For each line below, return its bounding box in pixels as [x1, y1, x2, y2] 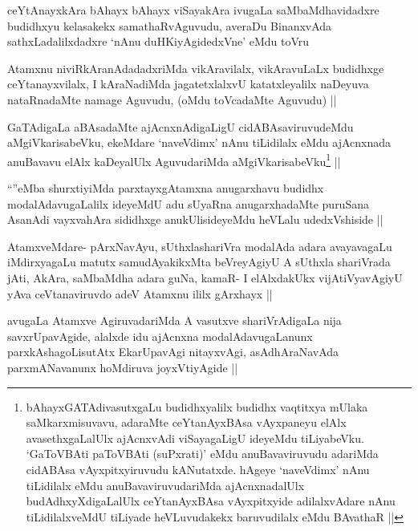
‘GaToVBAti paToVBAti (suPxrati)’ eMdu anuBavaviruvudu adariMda [26, 445, 379, 462]
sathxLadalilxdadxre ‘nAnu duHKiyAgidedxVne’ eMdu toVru [7, 33, 310, 50]
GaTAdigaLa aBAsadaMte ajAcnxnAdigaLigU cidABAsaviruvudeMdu [7, 118, 354, 135]
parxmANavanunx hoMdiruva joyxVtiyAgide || [7, 359, 238, 375]
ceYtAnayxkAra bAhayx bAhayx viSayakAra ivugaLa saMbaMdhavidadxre [7, 2, 379, 18]
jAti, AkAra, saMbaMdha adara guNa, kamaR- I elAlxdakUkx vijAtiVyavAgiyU [7, 269, 403, 286]
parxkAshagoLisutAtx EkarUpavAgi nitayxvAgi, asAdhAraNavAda [7, 343, 339, 360]
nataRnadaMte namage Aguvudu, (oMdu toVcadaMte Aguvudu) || [7, 91, 337, 107]
